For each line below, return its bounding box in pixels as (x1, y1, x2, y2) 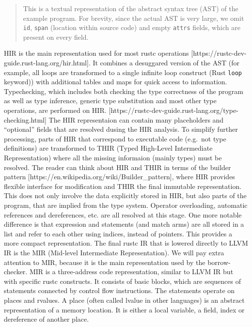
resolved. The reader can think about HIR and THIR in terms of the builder (4, 162, 231, 172)
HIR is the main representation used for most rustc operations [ (4, 48, 193, 58)
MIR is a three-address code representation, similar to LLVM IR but (29, 266, 234, 277)
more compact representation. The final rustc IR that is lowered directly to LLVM (4, 238, 248, 248)
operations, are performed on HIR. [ (4, 105, 111, 115)
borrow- (207, 257, 231, 267)
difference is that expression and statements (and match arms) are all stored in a (4, 219, 244, 229)
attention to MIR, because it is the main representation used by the (4, 257, 205, 267)
